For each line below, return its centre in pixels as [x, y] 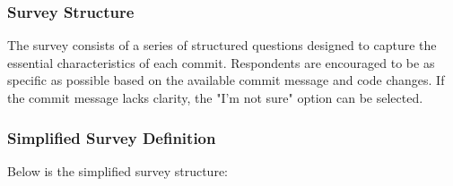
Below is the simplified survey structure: [118, 170]
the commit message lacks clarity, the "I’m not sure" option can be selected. [215, 97]
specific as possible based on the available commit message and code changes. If [226, 80]
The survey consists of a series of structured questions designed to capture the [222, 45]
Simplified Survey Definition [112, 137]
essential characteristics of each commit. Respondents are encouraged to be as [221, 62]
